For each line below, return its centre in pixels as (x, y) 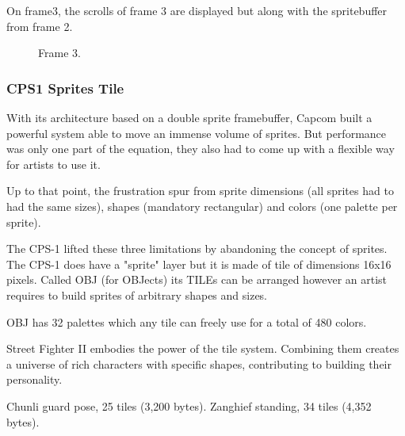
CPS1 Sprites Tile (65, 88)
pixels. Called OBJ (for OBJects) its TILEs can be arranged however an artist (197, 279)
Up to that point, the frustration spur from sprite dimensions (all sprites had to (200, 191)
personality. (34, 379)
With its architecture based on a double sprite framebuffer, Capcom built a (189, 117)
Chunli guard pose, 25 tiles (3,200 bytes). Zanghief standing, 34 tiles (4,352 (189, 405)
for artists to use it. (53, 164)
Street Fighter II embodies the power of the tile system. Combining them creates (203, 348)
